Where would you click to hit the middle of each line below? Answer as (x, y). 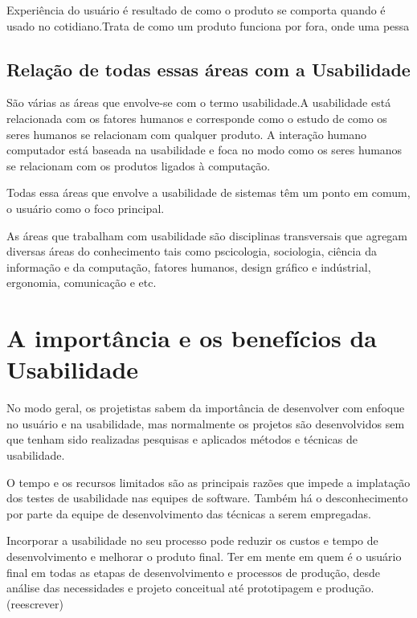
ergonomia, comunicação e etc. (82, 282)
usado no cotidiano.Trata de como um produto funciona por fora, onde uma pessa (208, 25)
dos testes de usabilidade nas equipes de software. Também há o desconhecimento (207, 498)
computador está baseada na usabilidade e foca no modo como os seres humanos (204, 150)
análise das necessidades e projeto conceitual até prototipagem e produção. (190, 588)
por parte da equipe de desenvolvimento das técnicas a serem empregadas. (189, 513)
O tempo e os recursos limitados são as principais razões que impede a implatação (208, 482)
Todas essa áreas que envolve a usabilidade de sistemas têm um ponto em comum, (208, 192)
